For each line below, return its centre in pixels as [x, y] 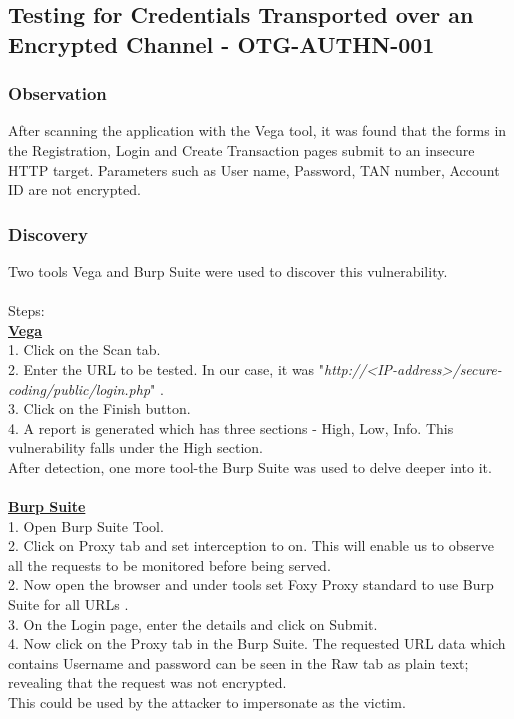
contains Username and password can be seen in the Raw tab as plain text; [238, 662]
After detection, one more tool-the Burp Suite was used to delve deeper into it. [250, 466]
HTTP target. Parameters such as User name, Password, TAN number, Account [254, 169]
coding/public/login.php [79, 388]
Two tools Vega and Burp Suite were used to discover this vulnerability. [228, 270]
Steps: [26, 310]
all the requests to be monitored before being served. [169, 564]
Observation [57, 93]
